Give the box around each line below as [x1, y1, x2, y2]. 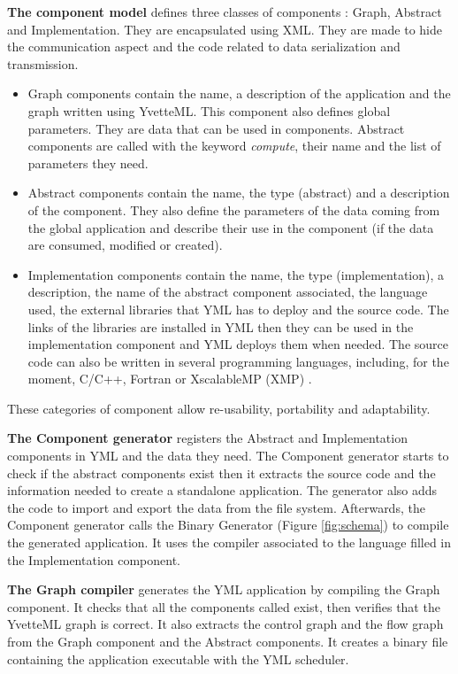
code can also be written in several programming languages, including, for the [27, 352, 449, 370]
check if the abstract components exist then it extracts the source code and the [7, 463, 436, 482]
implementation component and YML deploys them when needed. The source [27, 335, 448, 353]
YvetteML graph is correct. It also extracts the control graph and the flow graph [7, 615, 444, 633]
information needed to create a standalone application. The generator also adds [7, 481, 438, 500]
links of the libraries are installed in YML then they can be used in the [27, 317, 414, 336]
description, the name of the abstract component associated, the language [27, 283, 428, 301]
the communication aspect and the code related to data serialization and [7, 37, 401, 56]
